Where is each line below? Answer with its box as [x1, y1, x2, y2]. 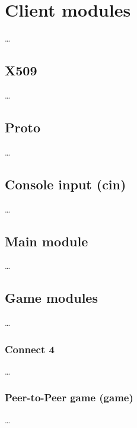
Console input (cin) [5, 175, 126, 193]
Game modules [5, 288, 98, 307]
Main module [5, 232, 88, 250]
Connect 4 [5, 341, 55, 356]
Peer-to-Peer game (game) [5, 390, 133, 405]
